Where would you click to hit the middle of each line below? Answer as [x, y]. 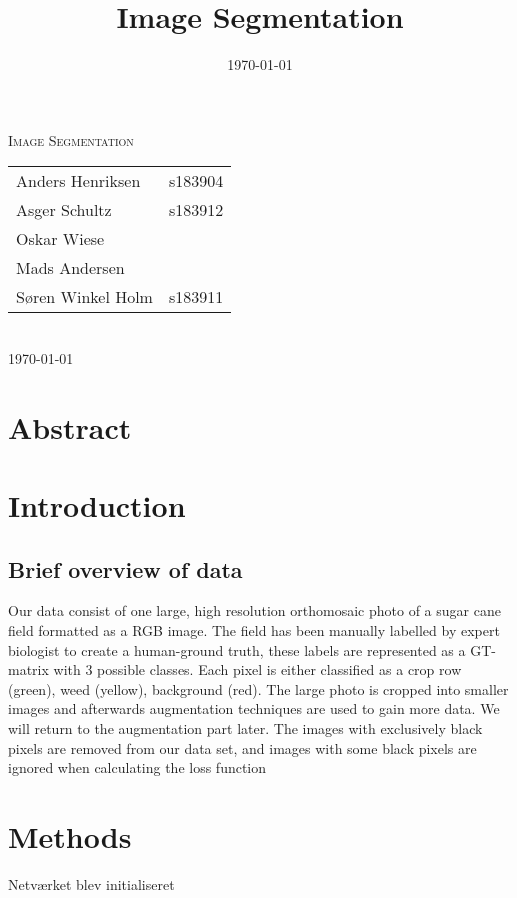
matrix [28, 669]
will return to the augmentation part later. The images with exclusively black [245, 728]
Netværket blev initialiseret [91, 883]
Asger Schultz [64, 210]
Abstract [70, 426]
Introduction [97, 505]
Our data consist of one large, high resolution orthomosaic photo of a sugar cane [254, 610]
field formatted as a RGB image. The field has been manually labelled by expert [254, 630]
